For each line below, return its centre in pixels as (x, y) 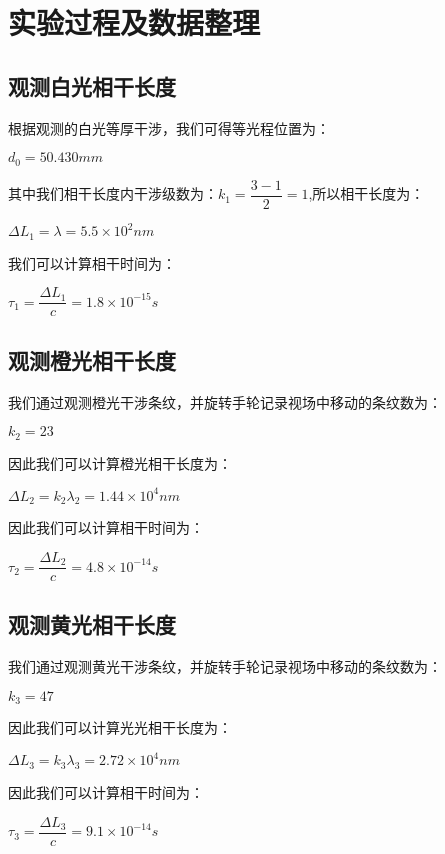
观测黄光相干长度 (92, 624)
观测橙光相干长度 (92, 359)
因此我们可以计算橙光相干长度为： (120, 462)
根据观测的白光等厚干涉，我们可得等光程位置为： (169, 127)
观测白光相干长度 (92, 85)
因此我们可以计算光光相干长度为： (120, 727)
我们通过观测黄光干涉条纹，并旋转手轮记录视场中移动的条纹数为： (225, 666)
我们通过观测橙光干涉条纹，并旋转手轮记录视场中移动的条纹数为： (225, 401)
